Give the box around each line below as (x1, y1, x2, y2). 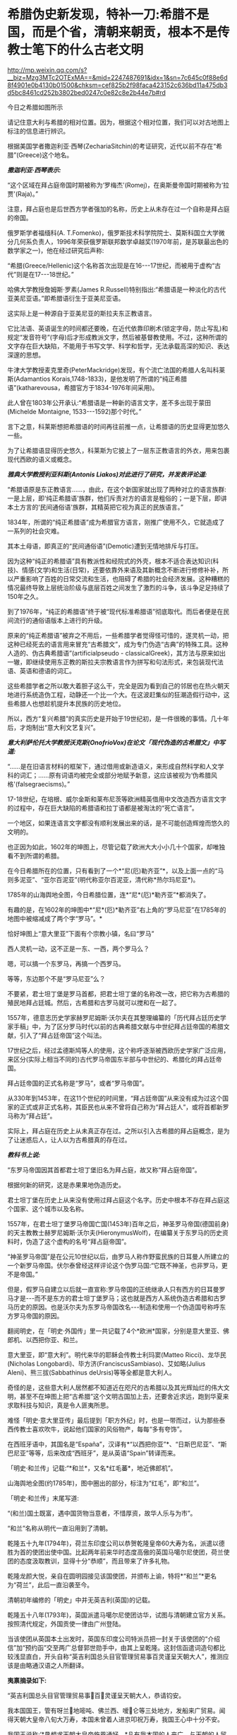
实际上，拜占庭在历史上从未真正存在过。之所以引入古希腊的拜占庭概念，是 (7, 1126, 224, 1135)
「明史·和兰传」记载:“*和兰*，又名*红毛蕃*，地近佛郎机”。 (7, 1463, 177, 1472)
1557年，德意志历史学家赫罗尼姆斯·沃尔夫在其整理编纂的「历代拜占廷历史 (7, 1013, 221, 1021)
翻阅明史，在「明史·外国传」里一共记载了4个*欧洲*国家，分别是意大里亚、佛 (7, 1327, 230, 1335)
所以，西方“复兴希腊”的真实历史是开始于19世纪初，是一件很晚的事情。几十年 (7, 714, 229, 723)
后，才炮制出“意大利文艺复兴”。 (7, 723, 100, 731)
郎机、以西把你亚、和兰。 (7, 1335, 82, 1344)
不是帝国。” (7, 1270, 39, 1278)
